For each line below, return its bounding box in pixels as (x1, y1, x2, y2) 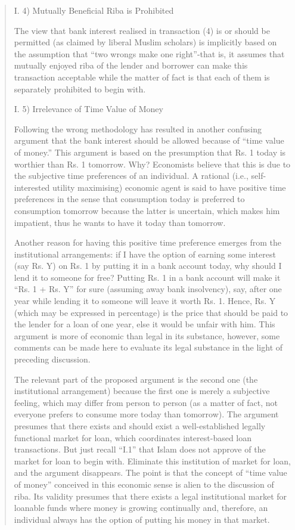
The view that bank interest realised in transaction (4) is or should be (14, 24, 270, 36)
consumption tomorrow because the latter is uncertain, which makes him (14, 204, 280, 216)
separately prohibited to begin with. (14, 82, 146, 95)
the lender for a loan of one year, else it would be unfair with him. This (14, 318, 275, 330)
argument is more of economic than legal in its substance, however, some (14, 329, 280, 342)
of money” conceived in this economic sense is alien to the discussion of (14, 478, 274, 490)
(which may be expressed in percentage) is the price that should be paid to (14, 306, 288, 318)
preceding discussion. (14, 353, 91, 365)
